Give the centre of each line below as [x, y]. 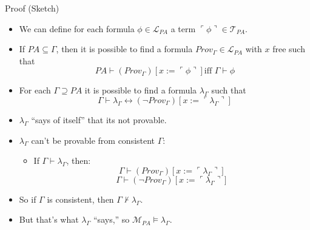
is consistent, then [80, 199]
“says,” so [112, 219]
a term [183, 28]
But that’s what [49, 219]
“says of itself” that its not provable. [99, 119]
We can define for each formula [77, 28]
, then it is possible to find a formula [124, 49]
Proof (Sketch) [32, 8]
